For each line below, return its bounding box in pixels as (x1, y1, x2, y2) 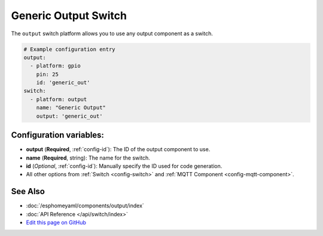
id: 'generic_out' (36, 79, 90, 86)
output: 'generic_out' (36, 112, 103, 119)
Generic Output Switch (11, 9, 127, 22)
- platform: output (30, 96, 87, 103)
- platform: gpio (30, 63, 81, 69)
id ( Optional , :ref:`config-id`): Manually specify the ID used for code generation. (26, 162, 223, 170)
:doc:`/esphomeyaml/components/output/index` (26, 202, 145, 209)
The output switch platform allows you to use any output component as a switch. (11, 30, 214, 37)
